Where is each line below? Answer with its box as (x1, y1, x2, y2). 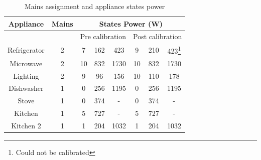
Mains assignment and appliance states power (24, 1, 165, 11)
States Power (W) (99, 18, 163, 29)
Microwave (10, 58, 43, 68)
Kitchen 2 (11, 120, 41, 130)
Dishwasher (9, 83, 44, 93)
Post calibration (133, 31, 182, 42)
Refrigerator (8, 45, 45, 55)
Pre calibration (80, 31, 126, 42)
